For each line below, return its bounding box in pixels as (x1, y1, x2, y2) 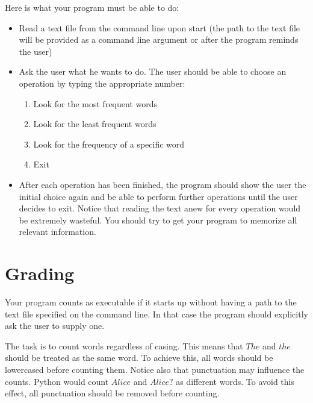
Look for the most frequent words (33, 97, 158, 110)
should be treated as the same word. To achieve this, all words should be (5, 351, 273, 364)
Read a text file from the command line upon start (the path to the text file (19, 21, 300, 34)
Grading (5, 261, 75, 286)
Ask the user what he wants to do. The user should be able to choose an (19, 65, 287, 78)
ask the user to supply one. (5, 319, 105, 332)
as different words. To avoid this (176, 375, 294, 387)
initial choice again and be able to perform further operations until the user (19, 190, 298, 202)
